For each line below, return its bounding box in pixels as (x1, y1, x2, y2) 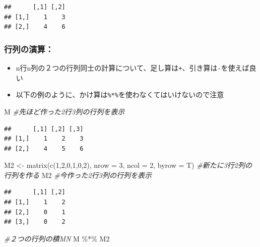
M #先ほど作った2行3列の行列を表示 (4, 106, 125, 116)
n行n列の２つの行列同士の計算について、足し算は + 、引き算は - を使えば (16, 63, 249, 73)
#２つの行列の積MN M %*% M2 (4, 233, 110, 243)
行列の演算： (4, 42, 54, 55)
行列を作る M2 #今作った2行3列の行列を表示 (4, 169, 152, 180)
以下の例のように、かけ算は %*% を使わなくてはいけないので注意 (16, 89, 224, 100)
